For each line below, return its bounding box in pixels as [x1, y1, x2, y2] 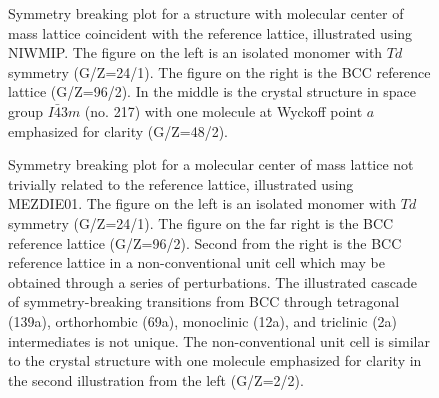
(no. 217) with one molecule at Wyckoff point [84, 100, 363, 121]
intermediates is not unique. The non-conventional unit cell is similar [8, 330, 430, 351]
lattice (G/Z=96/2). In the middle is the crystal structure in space [8, 81, 417, 102]
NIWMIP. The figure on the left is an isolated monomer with [8, 42, 383, 63]
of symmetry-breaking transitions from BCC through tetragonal [8, 291, 400, 312]
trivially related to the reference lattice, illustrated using [8, 173, 354, 194]
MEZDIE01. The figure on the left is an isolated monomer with [8, 193, 397, 214]
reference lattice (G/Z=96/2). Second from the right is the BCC [8, 232, 402, 253]
